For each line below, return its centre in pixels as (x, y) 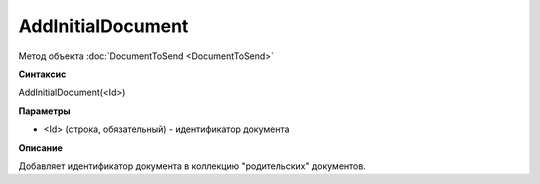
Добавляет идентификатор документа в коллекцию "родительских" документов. (192, 166)
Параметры (44, 111)
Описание (41, 147)
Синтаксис (42, 74)
